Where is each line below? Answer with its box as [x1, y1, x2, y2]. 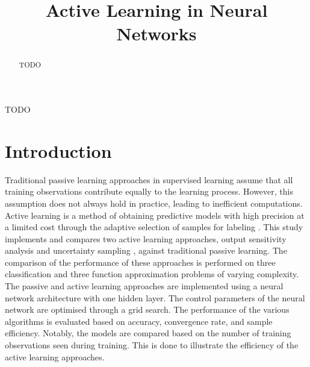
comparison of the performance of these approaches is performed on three [5, 256, 276, 268]
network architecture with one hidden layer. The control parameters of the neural [5, 291, 305, 304]
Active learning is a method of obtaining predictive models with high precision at [5, 209, 305, 221]
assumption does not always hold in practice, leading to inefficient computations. [5, 196, 303, 209]
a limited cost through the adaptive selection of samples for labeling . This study [5, 221, 303, 233]
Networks [116, 21, 197, 46]
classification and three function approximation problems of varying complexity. [5, 268, 299, 280]
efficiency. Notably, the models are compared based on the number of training [5, 327, 291, 339]
